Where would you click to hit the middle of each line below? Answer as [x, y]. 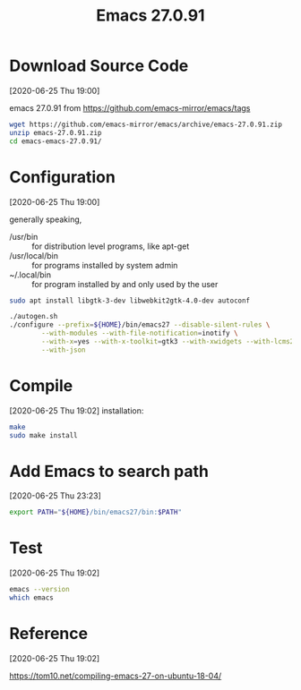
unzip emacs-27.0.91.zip [56, 132]
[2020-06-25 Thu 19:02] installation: [77, 410]
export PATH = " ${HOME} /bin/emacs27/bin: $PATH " [95, 512]
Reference [48, 634]
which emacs [31, 598]
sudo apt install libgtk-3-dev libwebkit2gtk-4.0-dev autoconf [130, 301]
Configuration [63, 177]
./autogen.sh [34, 317]
